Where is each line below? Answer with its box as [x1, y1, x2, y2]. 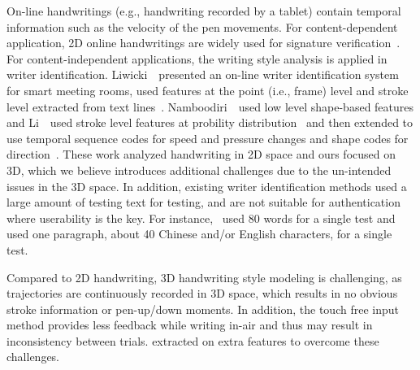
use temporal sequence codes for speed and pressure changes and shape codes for [6, 129, 409, 146]
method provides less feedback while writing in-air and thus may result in [6, 316, 373, 333]
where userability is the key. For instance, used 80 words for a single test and [6, 209, 396, 226]
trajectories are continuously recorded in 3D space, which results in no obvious [6, 285, 398, 302]
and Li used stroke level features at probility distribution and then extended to [6, 114, 414, 131]
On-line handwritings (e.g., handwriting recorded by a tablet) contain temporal [6, 2, 401, 19]
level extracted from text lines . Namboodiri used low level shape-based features [6, 98, 414, 115]
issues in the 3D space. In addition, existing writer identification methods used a [6, 177, 407, 194]
